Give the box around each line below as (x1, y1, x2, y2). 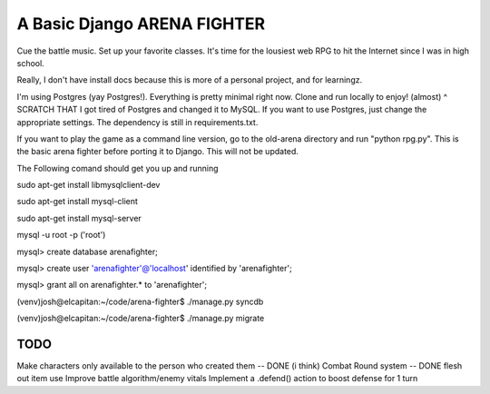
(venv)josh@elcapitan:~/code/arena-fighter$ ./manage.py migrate (16, 313, 265, 324)
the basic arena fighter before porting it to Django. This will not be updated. (16, 146, 299, 157)
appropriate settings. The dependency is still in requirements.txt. (16, 116, 259, 127)
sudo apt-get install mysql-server (16, 212, 142, 223)
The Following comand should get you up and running (16, 163, 219, 173)
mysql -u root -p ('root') (16, 230, 106, 241)
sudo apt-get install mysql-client (16, 196, 138, 207)
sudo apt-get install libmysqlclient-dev (16, 180, 161, 191)
